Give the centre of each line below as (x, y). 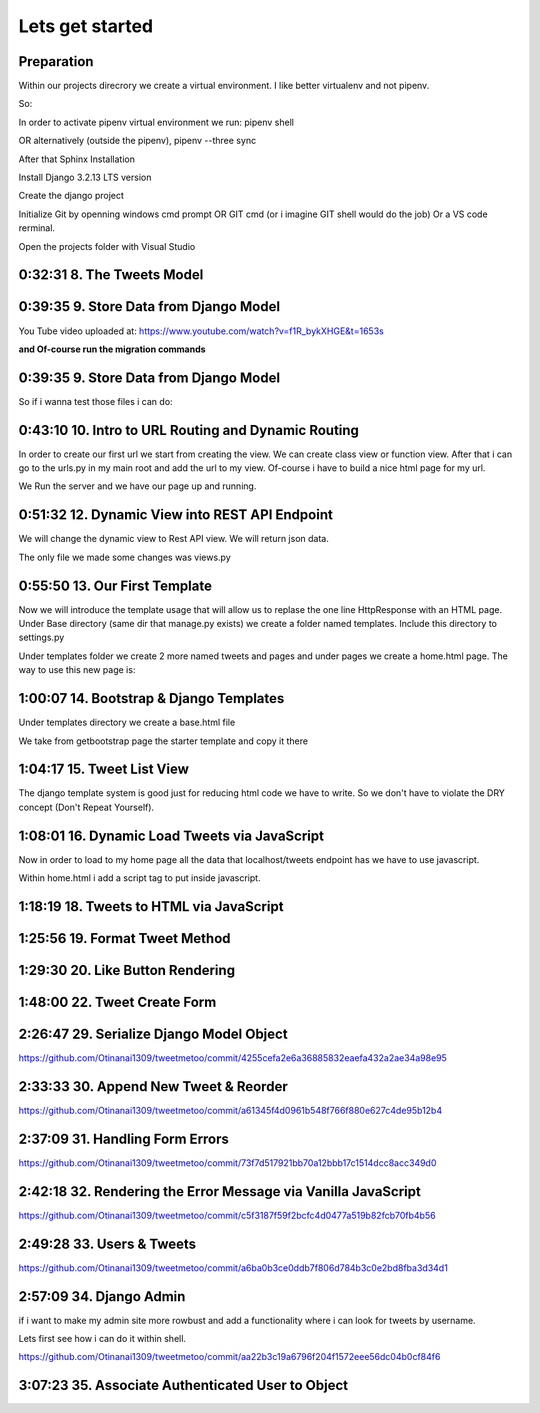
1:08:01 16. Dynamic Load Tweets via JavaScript (171, 835)
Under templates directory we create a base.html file (127, 722)
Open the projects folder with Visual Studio (107, 246)
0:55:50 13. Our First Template (115, 585)
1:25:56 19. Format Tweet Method (124, 938)
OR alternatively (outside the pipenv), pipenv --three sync (137, 141)
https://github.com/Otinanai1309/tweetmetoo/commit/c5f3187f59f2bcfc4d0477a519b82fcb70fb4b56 (227, 1215)
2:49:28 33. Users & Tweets (107, 1243)
